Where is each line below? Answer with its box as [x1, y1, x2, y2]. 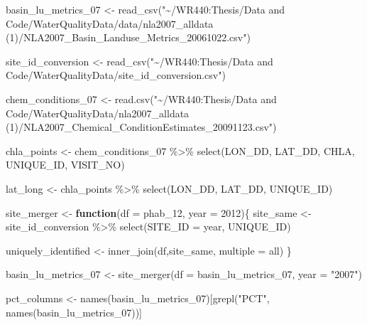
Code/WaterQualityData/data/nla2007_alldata [6, 16, 214, 31]
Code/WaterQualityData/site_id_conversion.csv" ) [6, 68, 226, 82]
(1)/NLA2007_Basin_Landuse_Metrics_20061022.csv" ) [6, 30, 251, 45]
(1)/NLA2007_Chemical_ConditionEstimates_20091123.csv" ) [6, 119, 277, 134]
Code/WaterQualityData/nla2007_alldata [6, 105, 190, 120]
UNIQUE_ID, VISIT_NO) [6, 157, 125, 172]
